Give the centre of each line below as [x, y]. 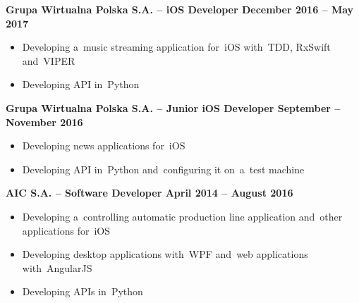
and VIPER [49, 60]
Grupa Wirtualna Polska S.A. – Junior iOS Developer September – [173, 107]
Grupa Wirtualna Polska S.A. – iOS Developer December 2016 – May [180, 9]
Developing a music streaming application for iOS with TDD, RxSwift [176, 47]
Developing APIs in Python [83, 291]
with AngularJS [57, 267]
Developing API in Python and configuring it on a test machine [163, 169]
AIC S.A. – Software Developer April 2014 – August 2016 [150, 193]
